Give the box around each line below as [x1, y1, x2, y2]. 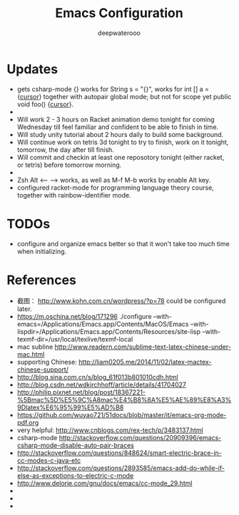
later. [16, 305, 33, 313]
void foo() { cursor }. [16, 100, 74, 108]
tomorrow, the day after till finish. [16, 145, 115, 154]
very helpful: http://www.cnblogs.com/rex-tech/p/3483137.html [16, 426, 204, 434]
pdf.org [16, 418, 39, 427]
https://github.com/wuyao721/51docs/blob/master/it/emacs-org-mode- [16, 410, 227, 419]
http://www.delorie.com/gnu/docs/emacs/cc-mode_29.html [16, 479, 193, 487]
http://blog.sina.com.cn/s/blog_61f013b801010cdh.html [16, 372, 179, 381]
